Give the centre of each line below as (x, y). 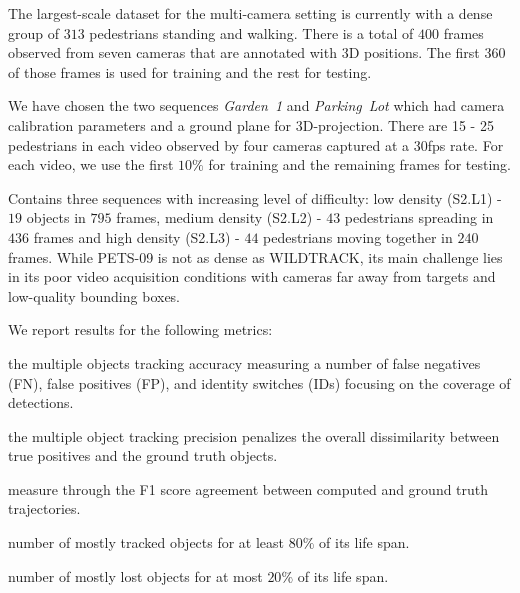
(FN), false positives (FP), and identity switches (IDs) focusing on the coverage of (259, 382)
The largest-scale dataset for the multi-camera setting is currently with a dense (250, 13)
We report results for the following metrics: (140, 329)
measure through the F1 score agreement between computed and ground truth (248, 488)
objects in (56, 217)
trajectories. (44, 508)
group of (34, 32)
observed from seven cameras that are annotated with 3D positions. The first (244, 52)
